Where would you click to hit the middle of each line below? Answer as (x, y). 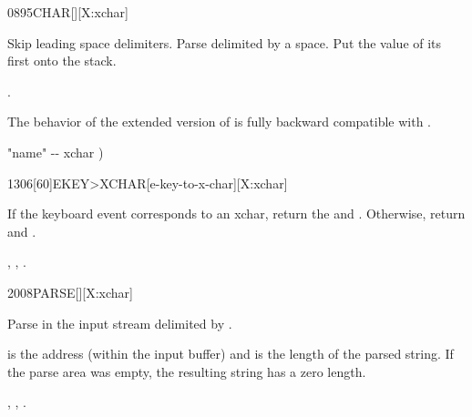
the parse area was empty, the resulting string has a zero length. (187, 371)
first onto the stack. (62, 61)
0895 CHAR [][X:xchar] (68, 12)
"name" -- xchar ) (56, 152)
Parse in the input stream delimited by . (120, 323)
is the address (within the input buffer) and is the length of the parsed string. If (231, 354)
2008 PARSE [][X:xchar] (70, 292)
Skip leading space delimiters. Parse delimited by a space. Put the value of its (225, 42)
